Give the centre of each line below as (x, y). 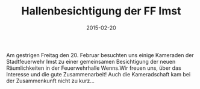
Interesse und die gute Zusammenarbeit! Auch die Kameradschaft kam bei (98, 74)
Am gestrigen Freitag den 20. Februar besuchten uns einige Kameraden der (100, 55)
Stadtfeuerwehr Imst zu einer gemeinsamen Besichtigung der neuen (91, 61)
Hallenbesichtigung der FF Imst (101, 11)
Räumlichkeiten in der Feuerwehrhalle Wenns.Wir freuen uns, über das (94, 68)
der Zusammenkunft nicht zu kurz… (51, 81)
